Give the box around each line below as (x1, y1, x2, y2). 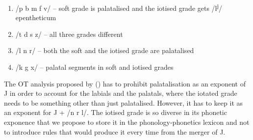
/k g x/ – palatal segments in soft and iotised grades (15, 62, 174, 72)
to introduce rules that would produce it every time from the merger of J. (4, 126, 226, 137)
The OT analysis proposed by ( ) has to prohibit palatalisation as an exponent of (4, 78, 246, 88)
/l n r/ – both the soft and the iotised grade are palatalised (15, 45, 194, 56)
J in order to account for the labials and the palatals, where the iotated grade (4, 88, 237, 98)
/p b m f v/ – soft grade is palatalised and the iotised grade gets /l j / (15, 1, 223, 13)
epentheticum (15, 12, 56, 23)
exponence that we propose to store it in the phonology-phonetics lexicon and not (4, 117, 250, 127)
